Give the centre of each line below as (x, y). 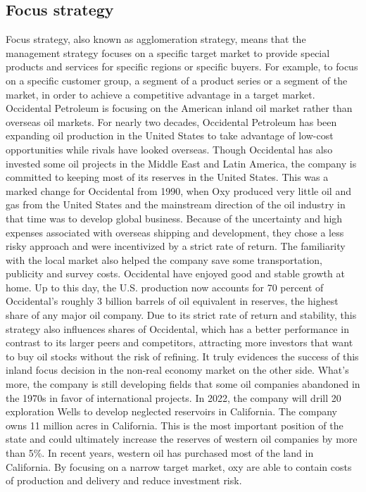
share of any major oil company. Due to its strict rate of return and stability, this (181, 315)
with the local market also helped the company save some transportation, (164, 259)
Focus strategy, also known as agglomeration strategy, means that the (156, 39)
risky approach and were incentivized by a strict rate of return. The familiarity (176, 246)
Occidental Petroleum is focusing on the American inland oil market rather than (179, 108)
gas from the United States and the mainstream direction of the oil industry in (176, 204)
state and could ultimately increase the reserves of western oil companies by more (182, 439)
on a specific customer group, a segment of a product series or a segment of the (177, 80)
